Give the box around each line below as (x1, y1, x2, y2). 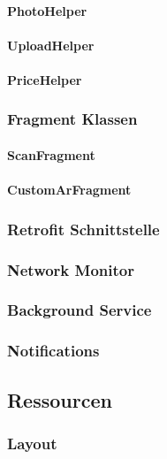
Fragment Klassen (7, 108, 138, 130)
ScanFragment (7, 146, 95, 164)
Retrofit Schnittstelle (7, 218, 160, 240)
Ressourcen (7, 386, 112, 413)
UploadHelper (7, 35, 95, 54)
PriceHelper (7, 70, 82, 88)
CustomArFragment (7, 180, 132, 199)
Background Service (7, 299, 152, 321)
